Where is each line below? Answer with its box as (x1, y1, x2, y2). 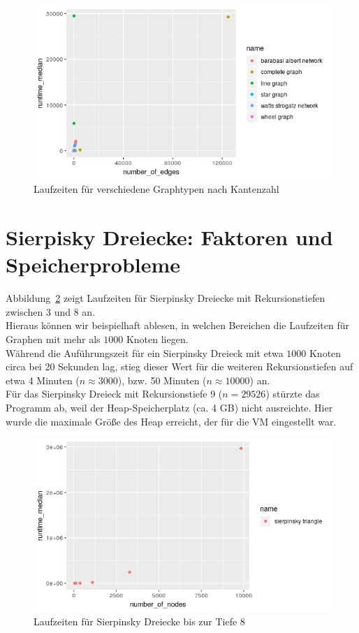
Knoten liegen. (126, 332, 189, 346)
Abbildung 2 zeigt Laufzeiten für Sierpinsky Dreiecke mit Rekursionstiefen (6, 291, 325, 305)
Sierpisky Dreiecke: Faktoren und (6, 223, 333, 252)
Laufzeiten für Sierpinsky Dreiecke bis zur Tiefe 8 (34, 614, 245, 629)
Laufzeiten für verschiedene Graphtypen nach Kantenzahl (34, 182, 279, 196)
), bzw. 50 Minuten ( (117, 372, 207, 387)
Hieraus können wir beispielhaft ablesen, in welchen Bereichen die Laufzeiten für (6, 318, 349, 333)
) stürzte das (265, 386, 320, 401)
